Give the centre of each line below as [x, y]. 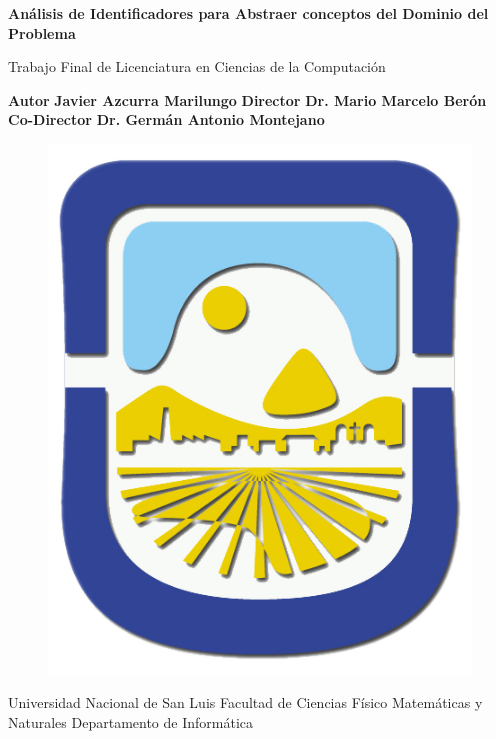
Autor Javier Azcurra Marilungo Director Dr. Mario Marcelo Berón [247, 99]
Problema [42, 32]
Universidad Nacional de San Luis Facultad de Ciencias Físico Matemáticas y [245, 702]
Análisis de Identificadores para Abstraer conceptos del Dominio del [248, 13]
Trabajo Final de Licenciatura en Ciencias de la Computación [197, 66]
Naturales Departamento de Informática [130, 722]
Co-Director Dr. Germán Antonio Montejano [166, 119]
